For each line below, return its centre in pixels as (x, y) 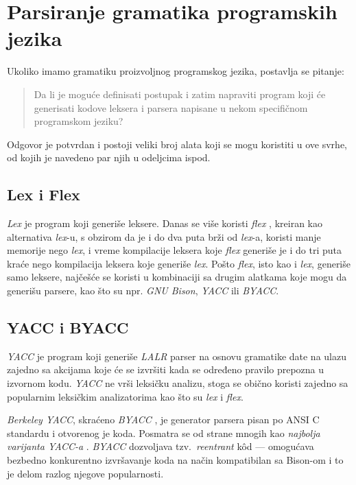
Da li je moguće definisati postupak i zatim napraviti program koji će (180, 94)
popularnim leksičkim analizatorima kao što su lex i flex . (125, 396)
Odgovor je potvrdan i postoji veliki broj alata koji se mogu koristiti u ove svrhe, (177, 144)
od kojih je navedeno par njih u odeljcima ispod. (109, 157)
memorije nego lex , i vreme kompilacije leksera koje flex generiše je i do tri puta (174, 250)
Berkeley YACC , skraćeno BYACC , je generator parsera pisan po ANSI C (163, 419)
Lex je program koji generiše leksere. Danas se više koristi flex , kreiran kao (165, 223)
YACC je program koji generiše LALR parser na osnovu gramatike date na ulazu (177, 356)
